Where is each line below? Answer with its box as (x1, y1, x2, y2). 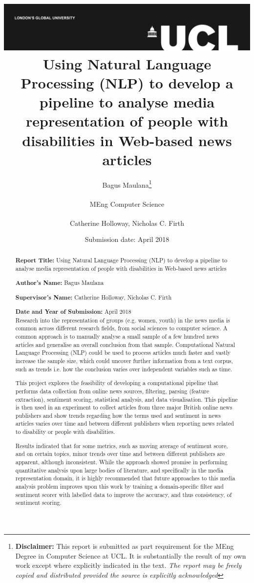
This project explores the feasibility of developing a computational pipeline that (15, 379, 218, 387)
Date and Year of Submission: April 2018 (15, 307, 131, 316)
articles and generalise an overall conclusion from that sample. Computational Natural (15, 340, 235, 348)
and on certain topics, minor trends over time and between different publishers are (15, 450, 225, 458)
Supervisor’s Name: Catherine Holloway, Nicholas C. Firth (15, 293, 172, 302)
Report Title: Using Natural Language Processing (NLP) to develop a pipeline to (15, 256, 228, 264)
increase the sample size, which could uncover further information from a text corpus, (15, 357, 233, 365)
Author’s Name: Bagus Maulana (15, 278, 104, 287)
